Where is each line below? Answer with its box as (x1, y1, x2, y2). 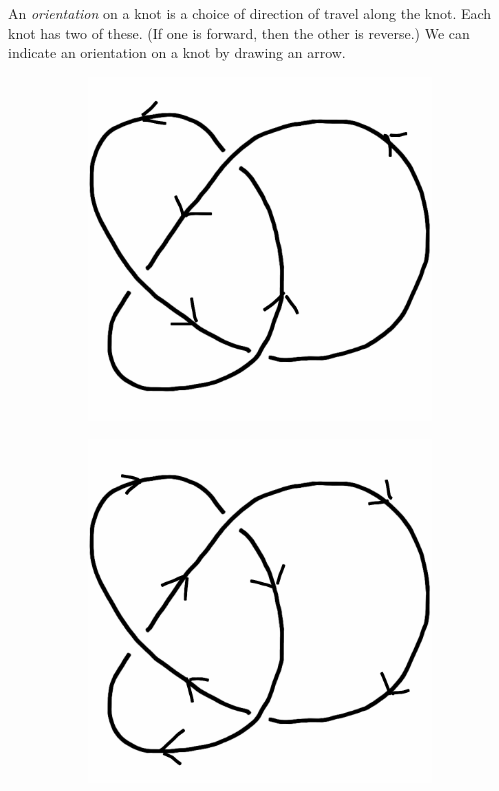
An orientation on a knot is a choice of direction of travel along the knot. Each (8, 3, 492, 23)
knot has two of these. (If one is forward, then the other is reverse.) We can (8, 22, 470, 43)
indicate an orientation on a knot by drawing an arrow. (8, 42, 346, 63)
